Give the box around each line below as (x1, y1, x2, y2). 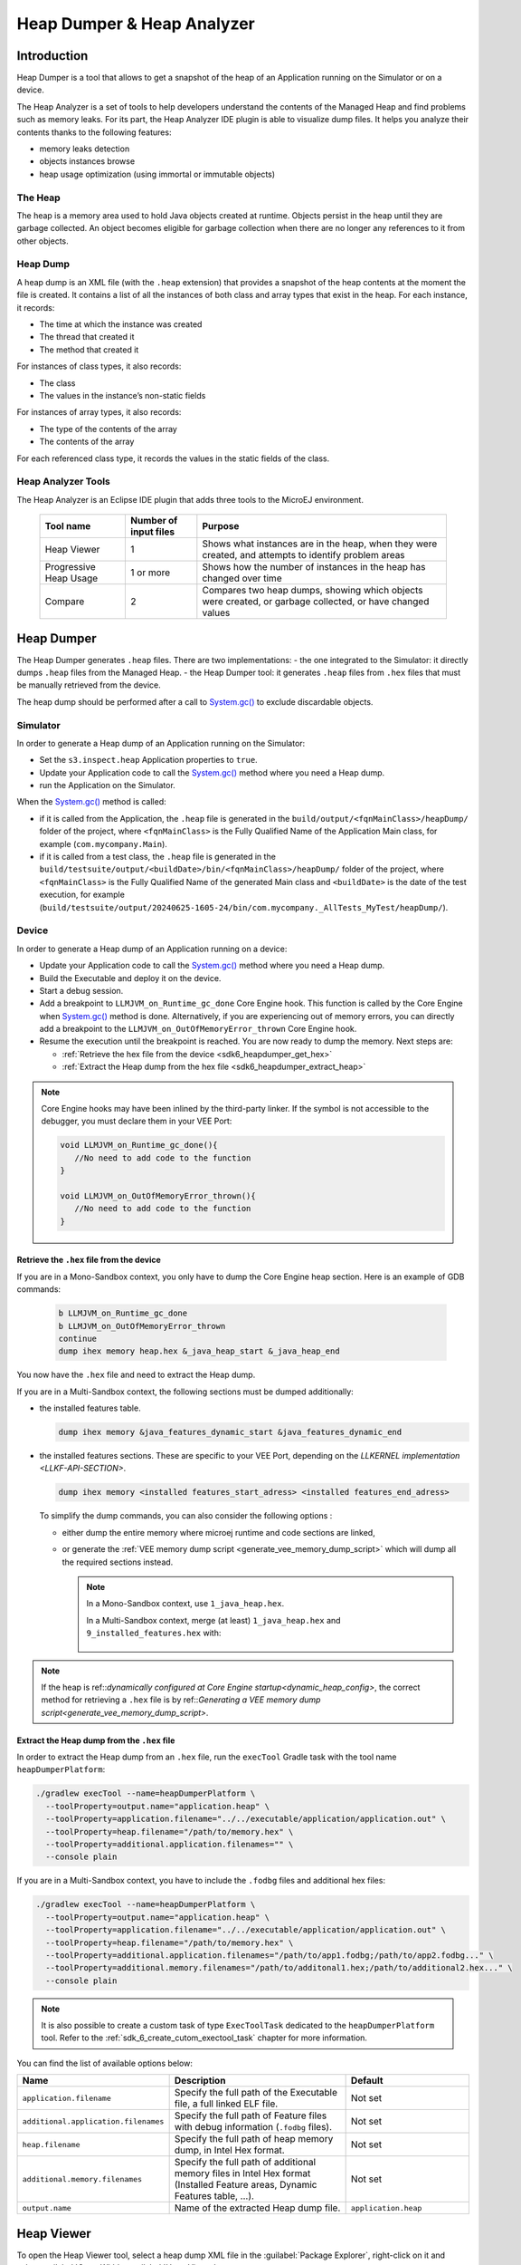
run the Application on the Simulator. (39, 780, 175, 791)
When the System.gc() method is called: (16, 796, 166, 807)
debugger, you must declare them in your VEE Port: (41, 1115, 232, 1127)
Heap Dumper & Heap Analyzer (16, 14, 255, 34)
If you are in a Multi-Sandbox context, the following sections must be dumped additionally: (16, 1386, 355, 1397)
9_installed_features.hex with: (86, 1627, 222, 1639)
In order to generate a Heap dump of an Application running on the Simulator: (16, 737, 306, 748)
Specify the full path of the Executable (174, 2087, 338, 2099)
